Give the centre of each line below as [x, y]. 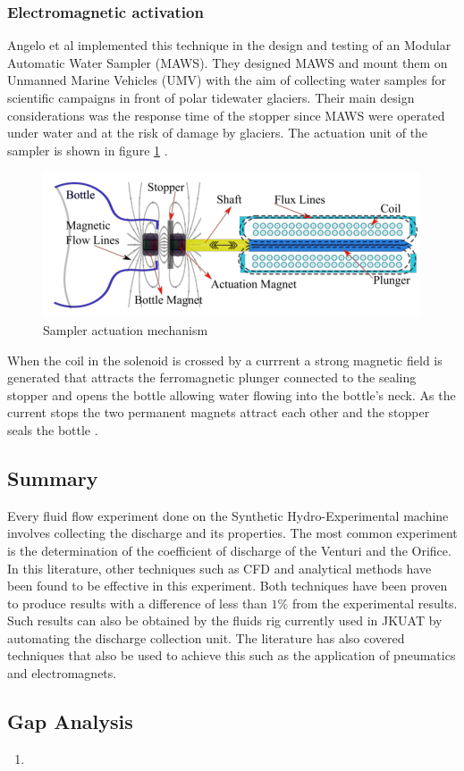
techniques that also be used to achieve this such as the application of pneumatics [232, 655]
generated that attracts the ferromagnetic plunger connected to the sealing [212, 377]
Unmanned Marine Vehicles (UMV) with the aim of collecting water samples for [227, 80]
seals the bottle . [53, 429]
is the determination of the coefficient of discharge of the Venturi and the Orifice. [229, 550]
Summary [53, 478]
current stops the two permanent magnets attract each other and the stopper [219, 412]
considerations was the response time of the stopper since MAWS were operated [226, 115]
